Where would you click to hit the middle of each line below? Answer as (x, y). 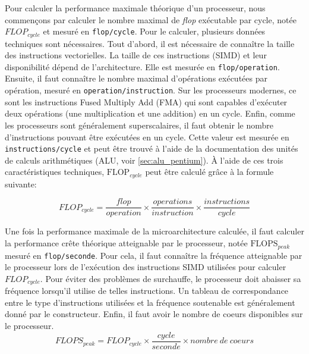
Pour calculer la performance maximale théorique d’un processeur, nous (135, 8)
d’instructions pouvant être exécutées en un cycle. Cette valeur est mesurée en (147, 137)
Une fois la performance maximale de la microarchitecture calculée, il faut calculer (154, 231)
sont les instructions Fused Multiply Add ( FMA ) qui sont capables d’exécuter (146, 101)
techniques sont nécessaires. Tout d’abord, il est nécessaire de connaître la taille (150, 43)
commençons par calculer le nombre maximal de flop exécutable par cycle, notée (151, 19)
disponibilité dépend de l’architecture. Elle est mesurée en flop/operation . (142, 66)
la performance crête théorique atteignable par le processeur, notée (126, 243)
